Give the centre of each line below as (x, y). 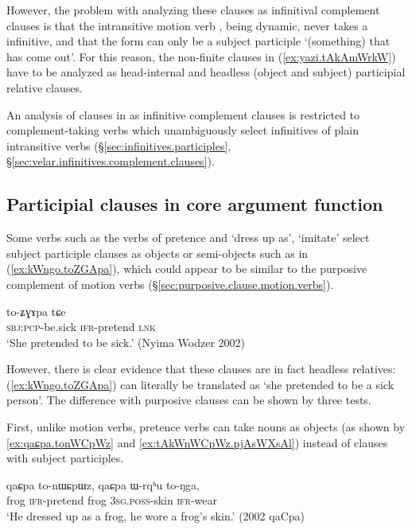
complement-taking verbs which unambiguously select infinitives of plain (183, 130)
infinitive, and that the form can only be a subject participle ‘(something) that (198, 41)
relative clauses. (45, 87)
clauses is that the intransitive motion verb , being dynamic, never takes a (187, 25)
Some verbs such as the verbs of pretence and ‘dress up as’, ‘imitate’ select (188, 238)
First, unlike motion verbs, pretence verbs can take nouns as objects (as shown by (206, 427)
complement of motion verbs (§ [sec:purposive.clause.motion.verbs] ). (170, 284)
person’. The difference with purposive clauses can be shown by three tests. (189, 400)
